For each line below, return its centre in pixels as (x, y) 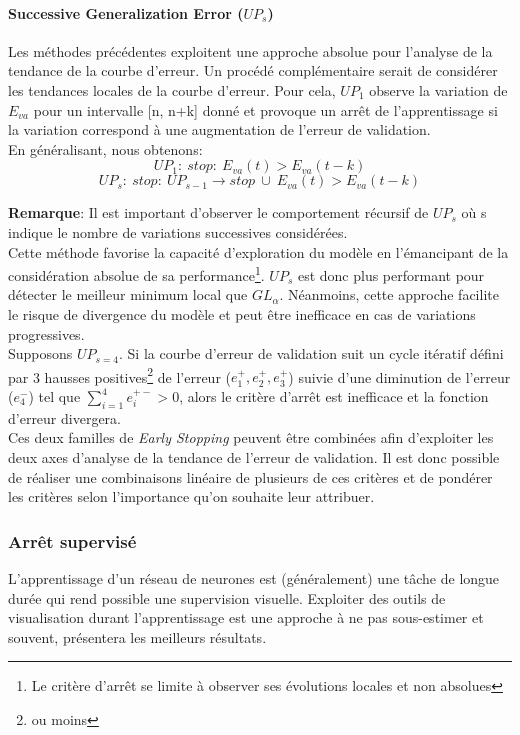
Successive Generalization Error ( (126, 12)
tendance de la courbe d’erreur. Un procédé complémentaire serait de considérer (253, 70)
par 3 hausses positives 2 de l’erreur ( (119, 375)
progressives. (46, 333)
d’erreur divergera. (64, 417)
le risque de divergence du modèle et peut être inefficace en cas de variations (242, 313)
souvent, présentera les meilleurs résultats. (137, 636)
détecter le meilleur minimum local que (128, 294)
